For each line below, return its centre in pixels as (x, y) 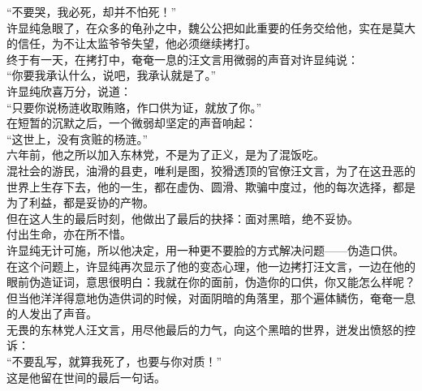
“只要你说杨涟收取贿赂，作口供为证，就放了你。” (134, 107)
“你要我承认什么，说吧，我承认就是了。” (112, 75)
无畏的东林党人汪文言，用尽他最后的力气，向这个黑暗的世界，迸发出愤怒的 (205, 329)
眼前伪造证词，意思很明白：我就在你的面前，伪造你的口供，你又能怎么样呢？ (211, 282)
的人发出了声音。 (52, 314)
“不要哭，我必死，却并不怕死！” (92, 11)
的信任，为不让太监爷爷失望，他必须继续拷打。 (131, 43)
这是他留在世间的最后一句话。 (86, 377)
